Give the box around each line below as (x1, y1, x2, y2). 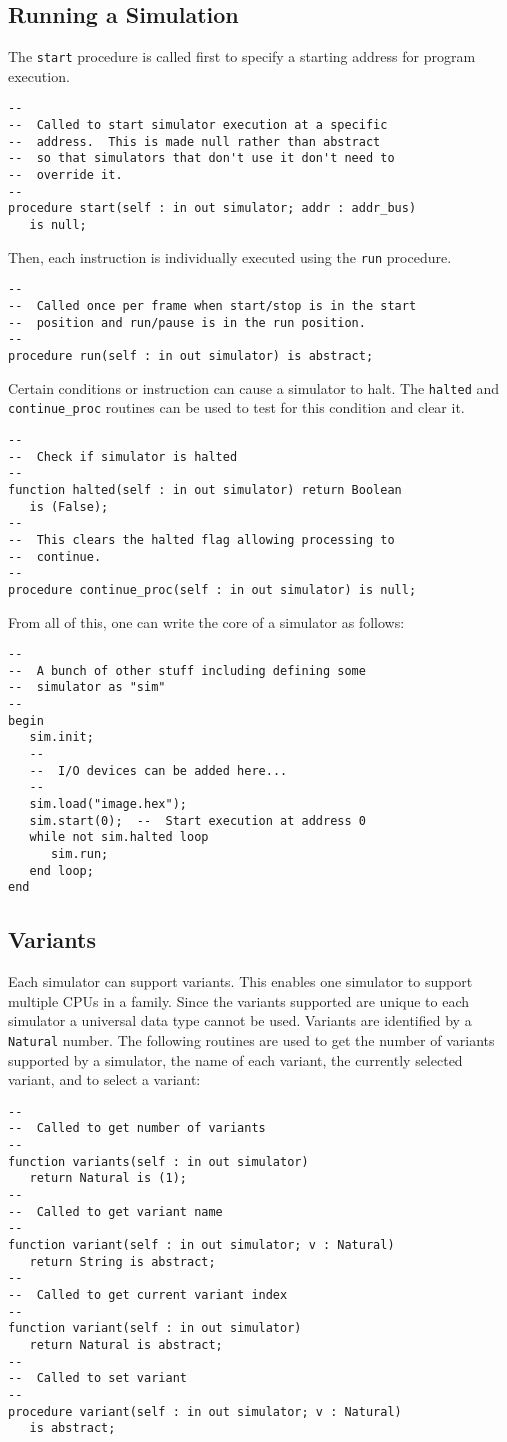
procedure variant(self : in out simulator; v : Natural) (8, 1404, 402, 1419)
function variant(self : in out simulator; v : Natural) (8, 1238, 395, 1253)
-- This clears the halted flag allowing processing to (8, 532, 395, 547)
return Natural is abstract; (29, 1337, 223, 1352)
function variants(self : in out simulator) (8, 1154, 309, 1169)
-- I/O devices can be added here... (29, 763, 288, 778)
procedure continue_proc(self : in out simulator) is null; (8, 582, 417, 597)
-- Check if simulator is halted (8, 449, 238, 464)
